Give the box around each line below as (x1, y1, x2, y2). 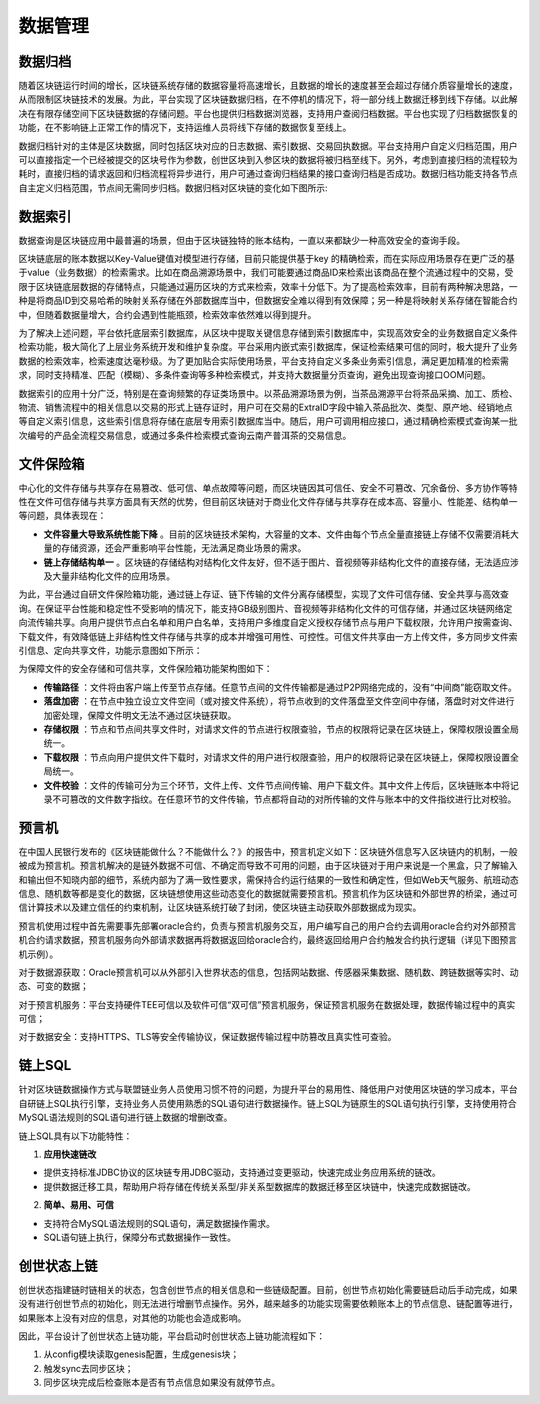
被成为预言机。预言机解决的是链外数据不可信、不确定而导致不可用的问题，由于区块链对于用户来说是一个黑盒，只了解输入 (18, 860, 518, 872)
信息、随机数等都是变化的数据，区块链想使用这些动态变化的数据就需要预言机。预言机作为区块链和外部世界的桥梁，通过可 (18, 887, 518, 899)
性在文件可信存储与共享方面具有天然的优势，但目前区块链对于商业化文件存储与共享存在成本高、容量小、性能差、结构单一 (18, 496, 518, 508)
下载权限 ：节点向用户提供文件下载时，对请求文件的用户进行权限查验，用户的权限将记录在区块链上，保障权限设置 (43, 751, 510, 763)
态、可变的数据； (18, 980, 89, 992)
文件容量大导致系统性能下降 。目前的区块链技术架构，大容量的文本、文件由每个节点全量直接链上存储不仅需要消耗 (43, 528, 510, 540)
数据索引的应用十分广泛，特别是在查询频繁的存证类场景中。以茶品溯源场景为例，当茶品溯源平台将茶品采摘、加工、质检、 (18, 387, 518, 399)
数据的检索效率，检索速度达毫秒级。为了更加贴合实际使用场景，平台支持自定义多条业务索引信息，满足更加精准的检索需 (18, 355, 509, 367)
